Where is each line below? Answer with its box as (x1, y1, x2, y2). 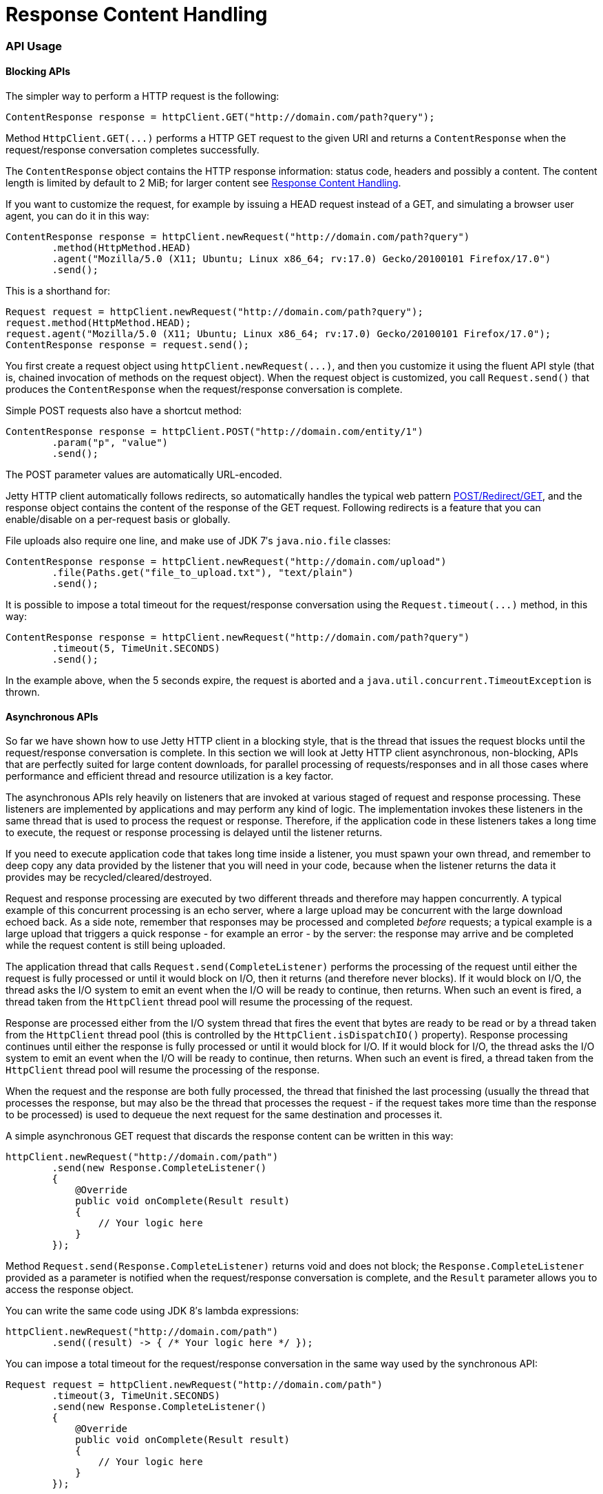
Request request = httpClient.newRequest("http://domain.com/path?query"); (6, 306, 423, 317)
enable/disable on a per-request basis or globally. (6, 513, 231, 525)
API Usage (6, 39, 62, 53)
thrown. (6, 685, 40, 698)
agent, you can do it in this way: (6, 209, 149, 222)
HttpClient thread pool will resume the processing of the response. (6, 1064, 320, 1076)
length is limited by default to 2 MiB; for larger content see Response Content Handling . (6, 176, 401, 189)
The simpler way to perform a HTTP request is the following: (6, 89, 279, 102)
